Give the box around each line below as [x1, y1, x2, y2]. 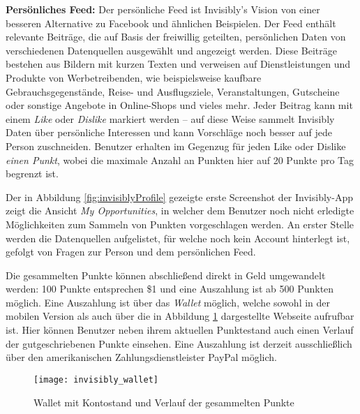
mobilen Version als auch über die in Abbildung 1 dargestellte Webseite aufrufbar [6, 309, 354, 323]
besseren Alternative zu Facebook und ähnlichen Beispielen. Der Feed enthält [6, 15, 336, 30]
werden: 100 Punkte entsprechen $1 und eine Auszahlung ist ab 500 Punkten [6, 281, 334, 296]
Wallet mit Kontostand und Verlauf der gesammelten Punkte [33, 394, 294, 409]
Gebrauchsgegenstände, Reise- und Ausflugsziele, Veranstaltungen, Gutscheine [6, 84, 340, 98]
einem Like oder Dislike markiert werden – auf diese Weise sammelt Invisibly [6, 111, 335, 126]
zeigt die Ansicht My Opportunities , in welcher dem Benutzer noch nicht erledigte [6, 203, 354, 218]
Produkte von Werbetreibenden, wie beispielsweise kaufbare [6, 70, 262, 84]
